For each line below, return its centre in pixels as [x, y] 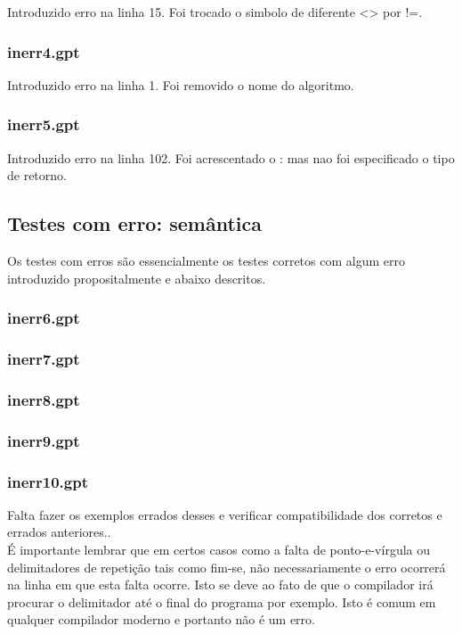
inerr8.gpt [44, 399]
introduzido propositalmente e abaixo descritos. [137, 278]
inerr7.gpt [44, 358]
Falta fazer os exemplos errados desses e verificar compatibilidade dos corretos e [225, 514]
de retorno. [37, 175]
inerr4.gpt [44, 51]
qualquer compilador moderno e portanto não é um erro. [161, 619]
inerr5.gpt [44, 124]
